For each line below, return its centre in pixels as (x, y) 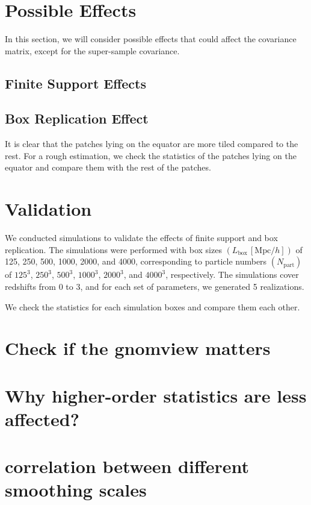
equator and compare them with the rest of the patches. (108, 167)
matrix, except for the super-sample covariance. (92, 50)
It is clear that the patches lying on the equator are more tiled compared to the (152, 144)
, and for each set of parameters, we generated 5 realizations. (192, 286)
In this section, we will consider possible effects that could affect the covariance (151, 39)
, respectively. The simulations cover (232, 274)
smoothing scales (76, 490)
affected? (42, 419)
